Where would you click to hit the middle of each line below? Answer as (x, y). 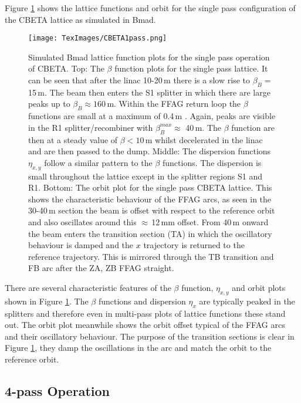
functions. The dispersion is (212, 162)
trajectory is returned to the (194, 245)
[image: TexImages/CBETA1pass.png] (98, 38)
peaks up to (49, 104)
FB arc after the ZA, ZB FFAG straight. (101, 268)
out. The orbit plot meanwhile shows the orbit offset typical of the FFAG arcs (145, 325)
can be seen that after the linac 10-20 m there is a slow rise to (139, 80)
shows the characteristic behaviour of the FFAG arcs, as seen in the (150, 199)
